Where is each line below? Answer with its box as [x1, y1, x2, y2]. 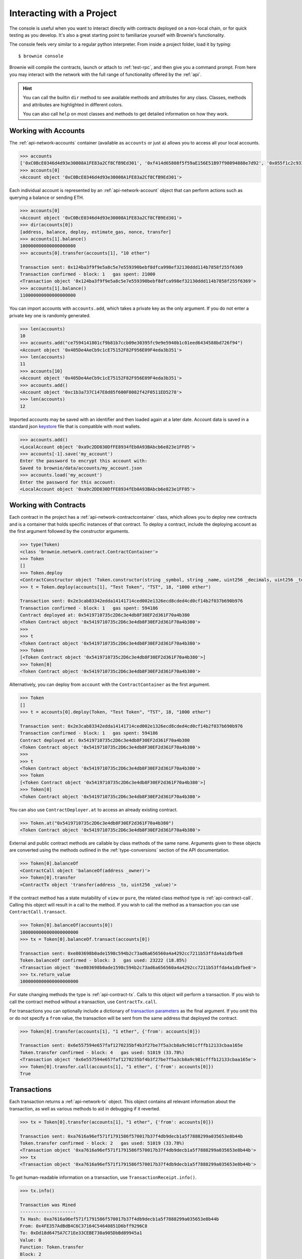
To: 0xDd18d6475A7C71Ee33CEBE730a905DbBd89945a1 [20, 1230, 142, 1236]
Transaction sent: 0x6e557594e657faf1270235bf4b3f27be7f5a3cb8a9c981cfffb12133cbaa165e [20, 1042, 243, 1048]
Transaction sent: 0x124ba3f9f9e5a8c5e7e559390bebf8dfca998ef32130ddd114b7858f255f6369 [20, 264, 243, 270]
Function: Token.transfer [20, 1244, 84, 1250]
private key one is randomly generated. [9, 312, 91, 318]
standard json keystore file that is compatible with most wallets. [9, 424, 141, 430]
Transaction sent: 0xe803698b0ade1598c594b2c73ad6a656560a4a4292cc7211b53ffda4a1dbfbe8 [20, 950, 243, 956]
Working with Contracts [9, 501, 86, 510]
